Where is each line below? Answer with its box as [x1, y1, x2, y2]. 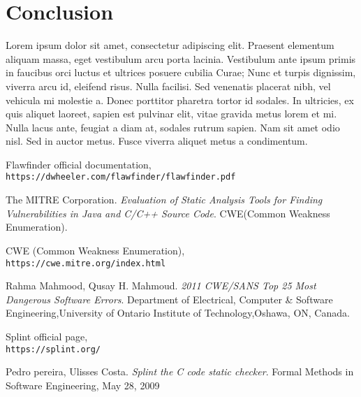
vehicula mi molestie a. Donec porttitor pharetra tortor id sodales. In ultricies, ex [6, 92, 354, 107]
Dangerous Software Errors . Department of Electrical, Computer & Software [6, 291, 333, 306]
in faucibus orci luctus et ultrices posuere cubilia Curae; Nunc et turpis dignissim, [6, 65, 356, 80]
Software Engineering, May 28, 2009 [6, 377, 160, 392]
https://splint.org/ [6, 344, 101, 354]
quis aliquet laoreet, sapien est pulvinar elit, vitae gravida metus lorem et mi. [6, 106, 337, 121]
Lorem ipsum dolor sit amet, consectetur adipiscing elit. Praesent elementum [6, 38, 334, 52]
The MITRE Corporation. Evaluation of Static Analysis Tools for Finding [6, 192, 323, 207]
